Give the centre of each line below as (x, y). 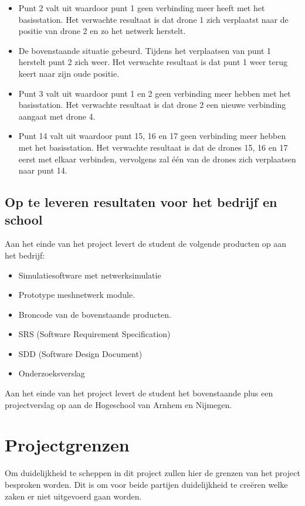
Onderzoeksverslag (52, 373)
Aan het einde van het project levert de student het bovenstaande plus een (139, 393)
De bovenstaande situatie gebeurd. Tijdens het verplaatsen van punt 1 (145, 50)
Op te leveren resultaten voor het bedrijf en (141, 202)
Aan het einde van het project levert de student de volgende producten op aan (146, 244)
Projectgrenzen (67, 445)
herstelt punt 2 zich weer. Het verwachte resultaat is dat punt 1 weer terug (153, 62)
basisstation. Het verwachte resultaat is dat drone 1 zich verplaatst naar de (153, 19)
